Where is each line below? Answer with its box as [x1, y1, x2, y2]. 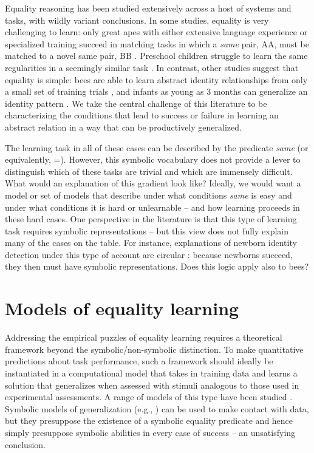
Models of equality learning [5, 296, 239, 321]
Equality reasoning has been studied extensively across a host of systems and [5, 2, 292, 14]
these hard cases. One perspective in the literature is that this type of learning [5, 213, 297, 225]
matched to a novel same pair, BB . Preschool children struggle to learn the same [5, 49, 308, 62]
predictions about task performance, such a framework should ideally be [5, 355, 273, 367]
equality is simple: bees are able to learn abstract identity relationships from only [5, 73, 308, 86]
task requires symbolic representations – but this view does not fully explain [5, 224, 288, 237]
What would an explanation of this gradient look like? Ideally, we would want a [5, 177, 301, 189]
